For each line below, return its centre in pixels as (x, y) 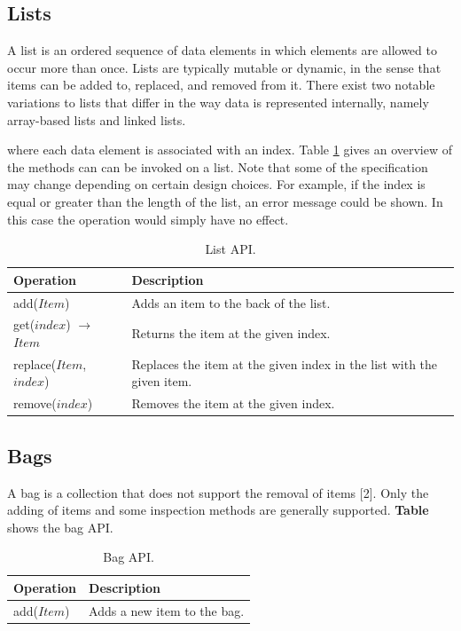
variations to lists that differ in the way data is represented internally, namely (218, 102)
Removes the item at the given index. (233, 403)
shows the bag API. (60, 527)
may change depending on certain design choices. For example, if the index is (216, 184)
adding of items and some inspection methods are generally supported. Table (218, 510)
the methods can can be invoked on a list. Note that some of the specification (218, 166)
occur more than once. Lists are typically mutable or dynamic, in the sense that (224, 67)
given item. (162, 381)
